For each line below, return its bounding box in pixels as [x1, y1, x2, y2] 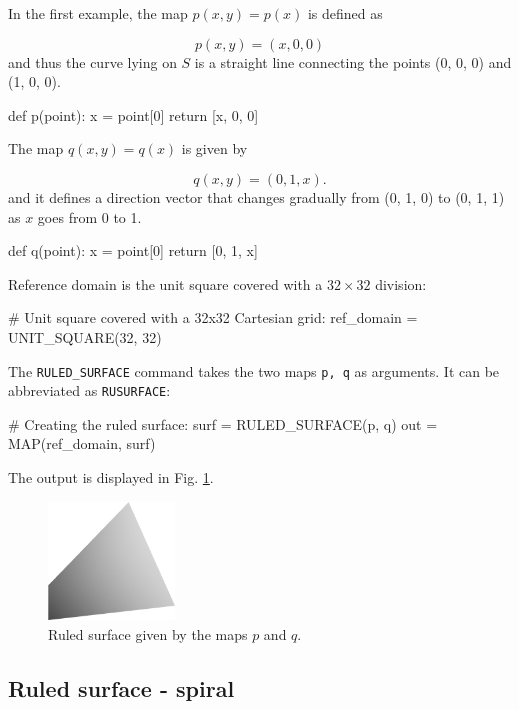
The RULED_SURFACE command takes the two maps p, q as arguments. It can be [8, 360, 500, 381]
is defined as [307, 3, 383, 23]
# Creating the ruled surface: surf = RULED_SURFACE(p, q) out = [8, 413, 438, 434]
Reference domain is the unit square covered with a [8, 273, 323, 294]
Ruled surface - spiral [8, 672, 235, 703]
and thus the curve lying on [8, 51, 177, 72]
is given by [181, 138, 248, 159]
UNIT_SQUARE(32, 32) [8, 326, 162, 347]
